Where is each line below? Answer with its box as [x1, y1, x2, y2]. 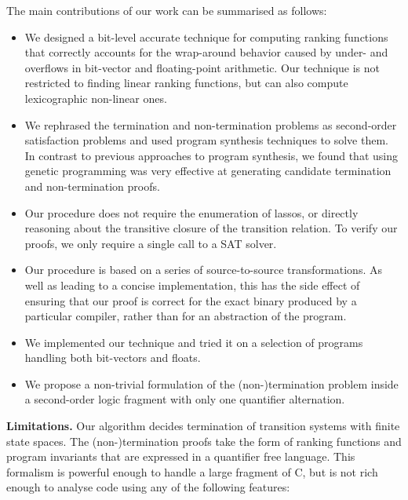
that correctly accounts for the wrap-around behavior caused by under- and [24, 44, 388, 60]
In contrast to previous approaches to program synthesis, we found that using [24, 147, 398, 163]
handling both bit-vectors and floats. [24, 349, 201, 366]
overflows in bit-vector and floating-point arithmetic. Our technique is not [24, 59, 381, 75]
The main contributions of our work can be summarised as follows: [6, 2, 327, 18]
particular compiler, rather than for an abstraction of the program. [24, 308, 347, 324]
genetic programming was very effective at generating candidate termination [24, 162, 392, 179]
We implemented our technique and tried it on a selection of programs [24, 334, 363, 350]
